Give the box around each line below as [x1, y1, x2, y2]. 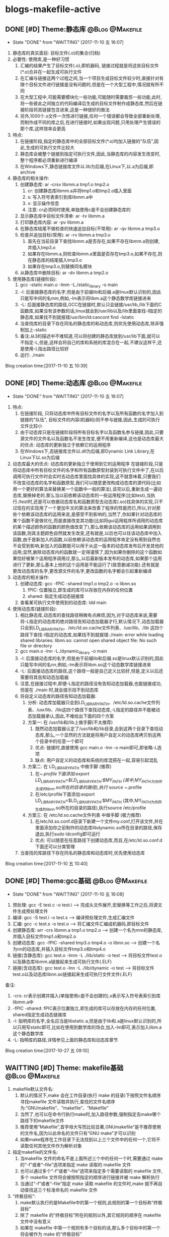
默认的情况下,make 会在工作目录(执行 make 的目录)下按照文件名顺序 [20, 1092, 161, 1098]
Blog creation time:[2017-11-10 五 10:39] [5, 362, 88, 369]
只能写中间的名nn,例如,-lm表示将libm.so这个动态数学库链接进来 [20, 662, 151, 668]
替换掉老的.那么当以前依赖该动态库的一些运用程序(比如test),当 [22, 492, 151, 498]
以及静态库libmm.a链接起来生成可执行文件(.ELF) [12, 959, 112, 965]
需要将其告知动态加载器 [20, 674, 69, 681]
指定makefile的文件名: [12, 1149, 58, 1155]
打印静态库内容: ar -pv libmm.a [20, 219, 84, 225]
